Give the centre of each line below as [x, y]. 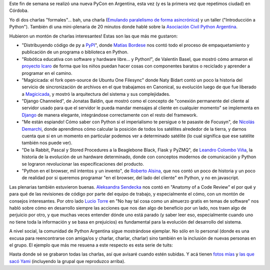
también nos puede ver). [47, 143]
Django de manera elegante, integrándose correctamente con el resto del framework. [110, 115]
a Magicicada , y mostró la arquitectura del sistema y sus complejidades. [96, 94]
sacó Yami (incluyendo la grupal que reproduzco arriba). [67, 261]
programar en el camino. [47, 73]
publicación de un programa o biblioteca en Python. [75, 52]
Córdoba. [19, 10]
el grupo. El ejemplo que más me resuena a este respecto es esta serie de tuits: [91, 245]
